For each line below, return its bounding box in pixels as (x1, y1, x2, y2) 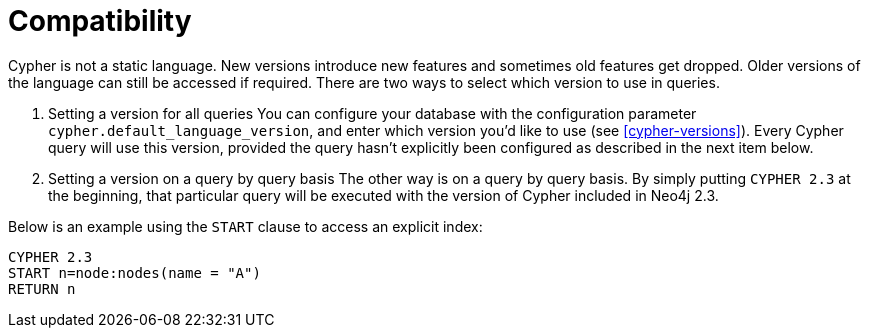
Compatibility (8, 4, 192, 38)
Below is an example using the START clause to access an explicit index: (8, 217, 483, 235)
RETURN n (8, 280, 76, 297)
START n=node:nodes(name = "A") (8, 264, 261, 281)
